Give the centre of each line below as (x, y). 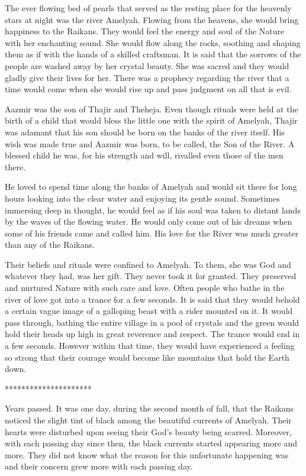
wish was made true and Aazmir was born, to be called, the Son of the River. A (150, 143)
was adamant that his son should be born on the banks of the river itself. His (145, 132)
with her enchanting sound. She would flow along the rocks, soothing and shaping (153, 42)
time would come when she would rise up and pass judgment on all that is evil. (148, 89)
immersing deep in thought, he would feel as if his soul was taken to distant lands (153, 210)
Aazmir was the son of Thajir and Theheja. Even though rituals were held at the (152, 109)
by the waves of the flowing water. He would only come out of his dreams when (149, 221)
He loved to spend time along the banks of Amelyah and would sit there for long (151, 187)
